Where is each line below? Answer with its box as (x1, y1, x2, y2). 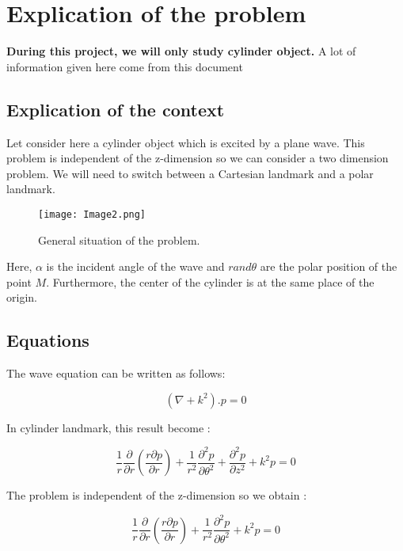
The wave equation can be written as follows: (6, 365, 226, 382)
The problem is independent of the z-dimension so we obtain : (6, 487, 307, 503)
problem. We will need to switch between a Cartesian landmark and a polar (6, 165, 374, 181)
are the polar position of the (260, 258, 397, 275)
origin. (6, 289, 37, 306)
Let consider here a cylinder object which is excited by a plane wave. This (6, 134, 365, 150)
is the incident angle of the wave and (46, 258, 225, 275)
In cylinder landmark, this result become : (6, 419, 211, 435)
